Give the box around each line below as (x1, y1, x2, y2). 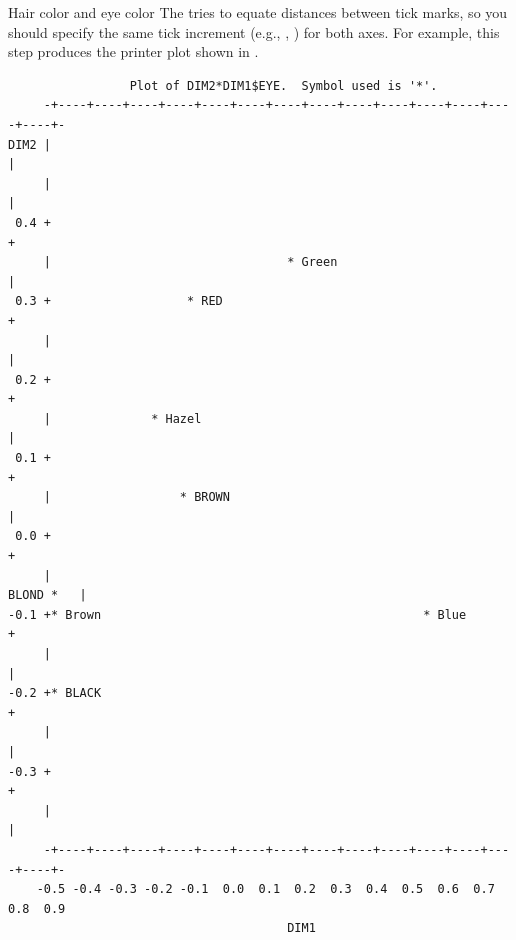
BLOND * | (8, 588, 87, 603)
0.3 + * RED (15, 294, 223, 309)
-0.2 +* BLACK (8, 686, 102, 701)
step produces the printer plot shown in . (8, 41, 259, 62)
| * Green (43, 255, 338, 270)
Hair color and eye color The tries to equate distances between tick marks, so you (8, 2, 508, 22)
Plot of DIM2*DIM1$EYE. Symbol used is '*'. (129, 78, 438, 93)
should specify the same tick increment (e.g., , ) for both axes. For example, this (8, 21, 500, 42)
